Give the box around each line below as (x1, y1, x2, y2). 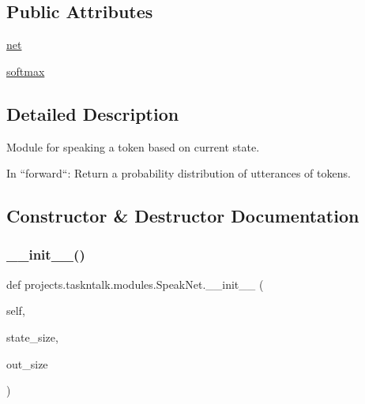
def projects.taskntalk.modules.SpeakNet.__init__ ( (6, 275, 264, 292)
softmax (6, 62, 45, 79)
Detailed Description (6, 101, 179, 125)
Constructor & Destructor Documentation (6, 204, 359, 228)
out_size (6, 355, 48, 372)
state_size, (6, 328, 58, 345)
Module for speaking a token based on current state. (6, 138, 260, 155)
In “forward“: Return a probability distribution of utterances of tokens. (6, 165, 351, 181)
